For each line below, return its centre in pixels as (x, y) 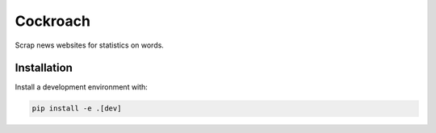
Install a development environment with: (82, 87)
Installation (44, 68)
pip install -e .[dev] (77, 108)
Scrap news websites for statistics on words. (90, 45)
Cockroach (52, 21)
